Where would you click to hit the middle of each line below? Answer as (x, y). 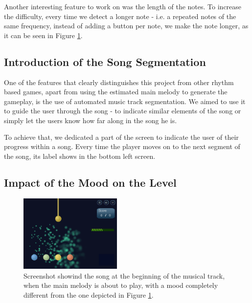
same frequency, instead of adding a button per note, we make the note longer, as (126, 26)
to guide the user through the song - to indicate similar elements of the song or (123, 111)
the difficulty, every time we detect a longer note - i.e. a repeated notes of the (120, 16)
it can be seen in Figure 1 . (43, 35)
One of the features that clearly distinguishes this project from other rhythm (119, 82)
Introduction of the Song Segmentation (105, 61)
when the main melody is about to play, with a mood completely (121, 285)
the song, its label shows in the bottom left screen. (80, 156)
